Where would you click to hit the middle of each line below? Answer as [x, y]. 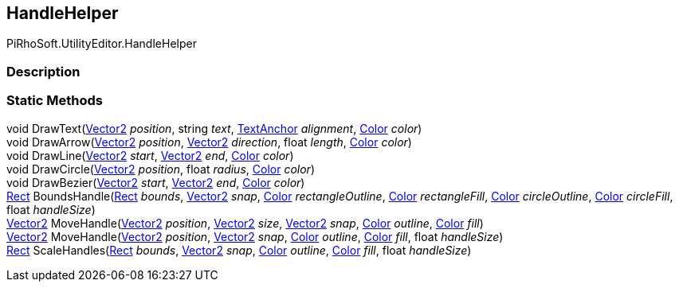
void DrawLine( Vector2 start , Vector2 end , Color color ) [150, 155]
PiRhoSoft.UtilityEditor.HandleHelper [102, 44]
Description [43, 71]
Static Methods [55, 101]
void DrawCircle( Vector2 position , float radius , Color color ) [161, 169]
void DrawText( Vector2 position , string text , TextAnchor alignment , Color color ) [214, 128]
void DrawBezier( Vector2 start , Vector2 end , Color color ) [156, 182]
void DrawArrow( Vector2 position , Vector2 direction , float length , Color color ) [209, 142]
